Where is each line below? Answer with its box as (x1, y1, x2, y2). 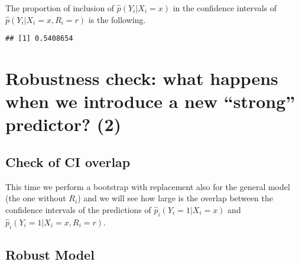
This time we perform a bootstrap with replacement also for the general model (5, 180, 290, 192)
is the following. (88, 13, 146, 25)
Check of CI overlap (5, 152, 131, 171)
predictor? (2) (5, 112, 122, 136)
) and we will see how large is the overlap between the (77, 192, 273, 204)
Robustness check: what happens (5, 66, 278, 90)
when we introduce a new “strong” (5, 89, 295, 113)
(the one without (5, 192, 66, 204)
